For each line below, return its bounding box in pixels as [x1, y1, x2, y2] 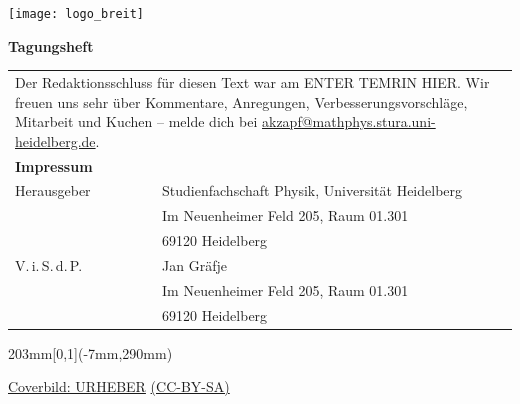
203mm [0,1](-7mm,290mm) [8, 342, 173, 363]
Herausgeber [15, 180, 91, 201]
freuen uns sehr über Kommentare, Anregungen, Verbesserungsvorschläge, [15, 91, 468, 112]
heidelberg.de [15, 130, 96, 151]
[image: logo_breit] [8, 7, 145, 21]
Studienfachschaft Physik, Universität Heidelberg [162, 180, 463, 201]
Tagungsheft [8, 35, 94, 56]
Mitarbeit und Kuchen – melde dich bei [15, 111, 258, 132]
